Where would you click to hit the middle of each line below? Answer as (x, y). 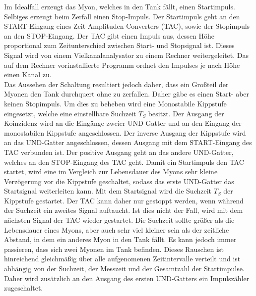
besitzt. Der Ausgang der (186, 113)
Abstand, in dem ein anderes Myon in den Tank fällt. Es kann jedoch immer (120, 239)
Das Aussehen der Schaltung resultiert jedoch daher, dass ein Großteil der (116, 84)
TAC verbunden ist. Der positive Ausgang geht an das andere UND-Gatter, (119, 152)
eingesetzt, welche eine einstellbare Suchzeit (70, 113)
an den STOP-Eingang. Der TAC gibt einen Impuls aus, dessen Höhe (109, 35)
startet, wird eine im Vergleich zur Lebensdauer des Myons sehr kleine (111, 172)
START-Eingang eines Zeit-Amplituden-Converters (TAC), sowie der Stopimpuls (127, 26)
